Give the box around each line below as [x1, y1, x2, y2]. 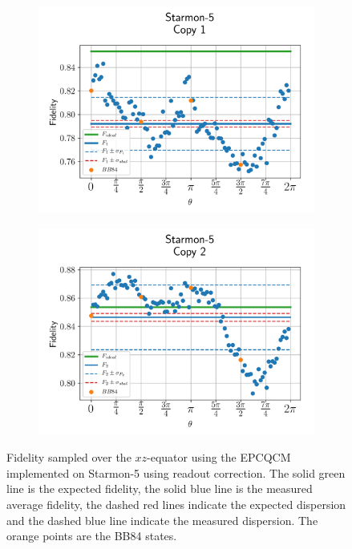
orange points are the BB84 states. [6, 527, 177, 544]
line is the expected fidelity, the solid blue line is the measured [6, 480, 313, 497]
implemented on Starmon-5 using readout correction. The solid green [6, 464, 346, 481]
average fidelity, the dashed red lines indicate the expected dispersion [6, 495, 346, 512]
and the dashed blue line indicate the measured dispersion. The [6, 511, 318, 528]
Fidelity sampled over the [6, 449, 131, 466]
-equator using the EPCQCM [147, 449, 291, 466]
